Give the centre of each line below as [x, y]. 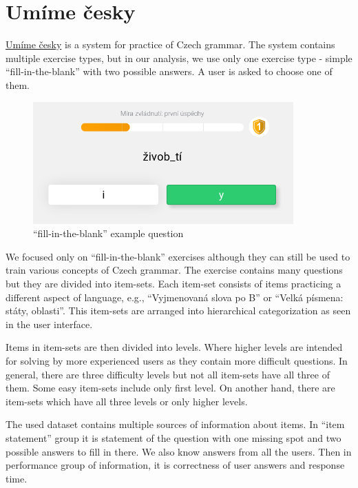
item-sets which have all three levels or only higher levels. [127, 401]
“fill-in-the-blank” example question [108, 233]
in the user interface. [49, 324]
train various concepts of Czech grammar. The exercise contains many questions [174, 270]
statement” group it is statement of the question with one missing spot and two [173, 437]
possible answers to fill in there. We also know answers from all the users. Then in [179, 451]
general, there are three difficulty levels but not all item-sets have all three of [168, 374]
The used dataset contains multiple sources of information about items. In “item [175, 424]
